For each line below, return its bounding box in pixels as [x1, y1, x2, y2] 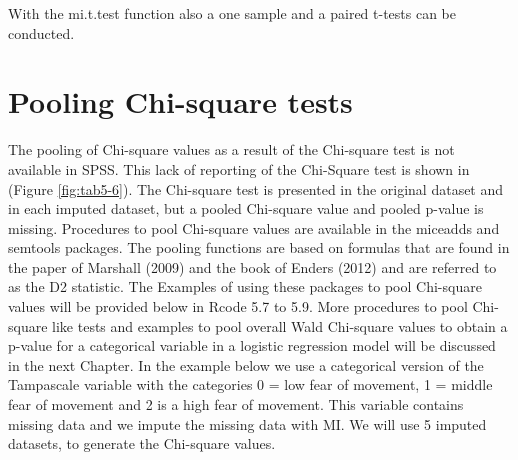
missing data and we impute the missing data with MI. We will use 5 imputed [8, 413, 487, 434]
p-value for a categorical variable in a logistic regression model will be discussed [8, 335, 496, 356]
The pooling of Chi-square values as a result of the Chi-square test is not [8, 139, 455, 160]
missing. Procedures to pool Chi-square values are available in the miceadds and [8, 217, 500, 238]
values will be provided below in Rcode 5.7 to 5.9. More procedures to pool [8, 296, 468, 317]
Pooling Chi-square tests [8, 81, 353, 122]
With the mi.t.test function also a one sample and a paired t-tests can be [8, 3, 457, 23]
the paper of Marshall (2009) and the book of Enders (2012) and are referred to [8, 256, 497, 277]
